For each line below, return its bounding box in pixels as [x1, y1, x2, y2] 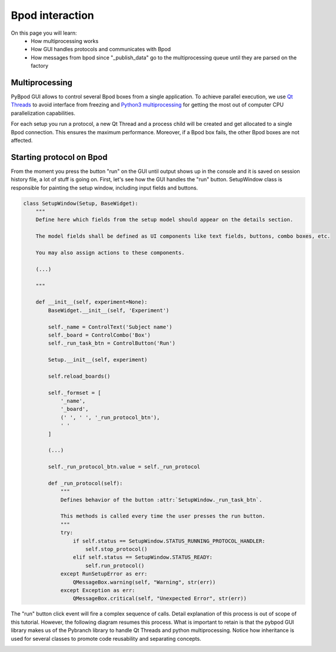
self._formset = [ [48, 389, 101, 396]
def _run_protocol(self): [48, 480, 123, 487]
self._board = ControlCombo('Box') [48, 331, 151, 338]
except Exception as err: [60, 587, 135, 594]
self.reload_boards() [48, 372, 111, 380]
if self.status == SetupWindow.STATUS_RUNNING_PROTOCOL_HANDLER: [72, 537, 266, 544]
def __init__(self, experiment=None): [35, 299, 148, 305]
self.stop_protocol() [85, 546, 148, 553]
